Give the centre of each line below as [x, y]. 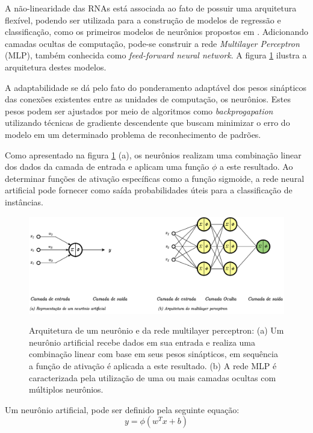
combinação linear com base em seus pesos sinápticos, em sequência [153, 354]
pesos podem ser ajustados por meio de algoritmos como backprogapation [139, 111]
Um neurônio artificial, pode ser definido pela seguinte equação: [122, 409]
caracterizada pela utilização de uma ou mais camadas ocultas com [153, 377]
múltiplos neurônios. [66, 389]
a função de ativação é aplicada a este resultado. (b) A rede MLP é [153, 365]
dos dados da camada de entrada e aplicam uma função [107, 167]
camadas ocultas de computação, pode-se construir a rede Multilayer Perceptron [152, 43]
